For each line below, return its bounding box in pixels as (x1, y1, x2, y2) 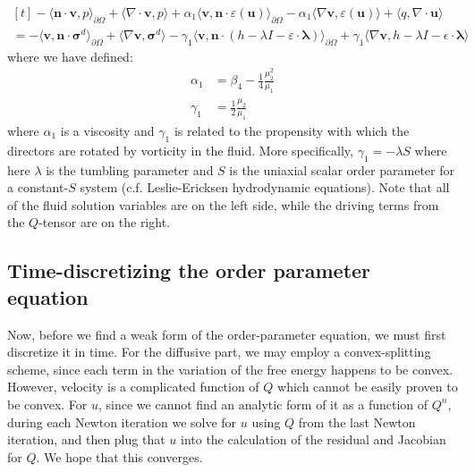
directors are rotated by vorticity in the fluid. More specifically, (7, 140, 353, 159)
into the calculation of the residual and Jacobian (180, 430, 446, 449)
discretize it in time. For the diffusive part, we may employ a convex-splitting (7, 342, 431, 361)
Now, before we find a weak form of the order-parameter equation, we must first (7, 324, 446, 343)
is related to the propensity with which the (174, 122, 410, 140)
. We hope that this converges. (36, 447, 203, 466)
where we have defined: (7, 46, 133, 65)
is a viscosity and (60, 122, 155, 140)
